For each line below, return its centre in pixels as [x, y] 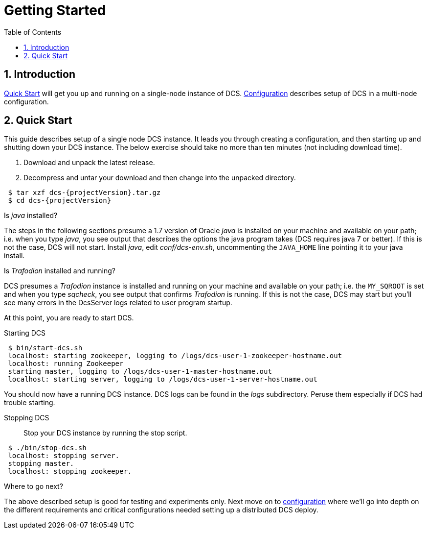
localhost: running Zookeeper [66, 364]
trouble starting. [30, 403]
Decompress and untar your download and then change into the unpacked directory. [160, 178]
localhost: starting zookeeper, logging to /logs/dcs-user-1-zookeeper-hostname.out [175, 356]
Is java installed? [31, 216]
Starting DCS [25, 333]
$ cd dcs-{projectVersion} [60, 201]
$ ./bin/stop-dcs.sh [47, 448]
